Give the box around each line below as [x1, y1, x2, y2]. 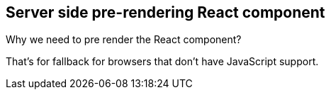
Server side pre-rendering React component [6, 4, 325, 21]
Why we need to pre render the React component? [6, 33, 242, 46]
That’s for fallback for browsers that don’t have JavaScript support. [6, 55, 319, 68]
